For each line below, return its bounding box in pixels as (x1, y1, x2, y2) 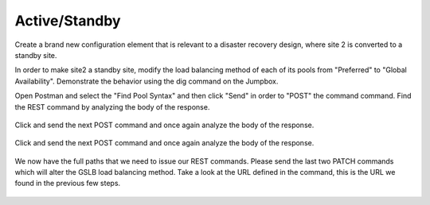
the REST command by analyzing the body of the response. (14, 102, 210, 111)
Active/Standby (14, 12, 121, 29)
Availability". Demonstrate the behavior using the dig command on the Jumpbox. (14, 76, 279, 86)
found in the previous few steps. (14, 179, 121, 188)
